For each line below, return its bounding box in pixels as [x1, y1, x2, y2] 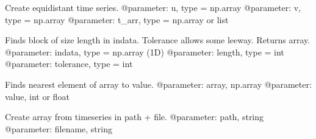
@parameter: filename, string [5, 122, 112, 135]
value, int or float [5, 90, 70, 102]
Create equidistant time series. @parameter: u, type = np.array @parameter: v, [5, 1, 301, 13]
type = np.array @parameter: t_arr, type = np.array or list [5, 13, 229, 26]
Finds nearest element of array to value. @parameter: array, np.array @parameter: [5, 77, 312, 90]
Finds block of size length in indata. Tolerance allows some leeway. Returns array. [5, 34, 311, 46]
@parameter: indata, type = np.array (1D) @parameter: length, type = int [5, 45, 284, 58]
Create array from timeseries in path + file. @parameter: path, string [5, 110, 264, 123]
